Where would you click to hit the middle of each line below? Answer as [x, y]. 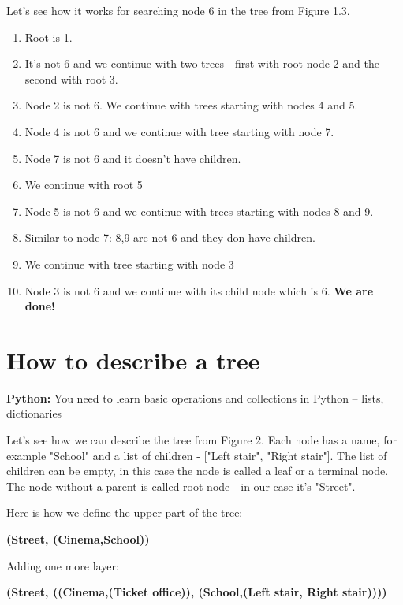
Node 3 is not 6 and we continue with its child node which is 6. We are [199, 290]
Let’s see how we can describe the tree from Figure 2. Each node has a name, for [201, 440]
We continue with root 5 [84, 185]
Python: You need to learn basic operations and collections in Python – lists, [195, 397]
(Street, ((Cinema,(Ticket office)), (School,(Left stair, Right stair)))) [197, 592]
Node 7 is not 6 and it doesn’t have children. [133, 158]
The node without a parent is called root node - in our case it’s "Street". [181, 486]
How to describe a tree [133, 360]
